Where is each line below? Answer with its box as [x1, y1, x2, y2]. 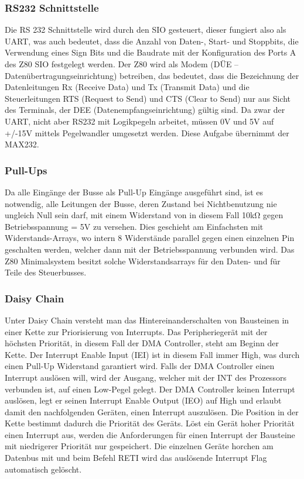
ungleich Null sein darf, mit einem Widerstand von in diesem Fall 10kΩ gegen [5, 209, 283, 221]
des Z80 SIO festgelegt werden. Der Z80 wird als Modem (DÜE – [5, 58, 239, 70]
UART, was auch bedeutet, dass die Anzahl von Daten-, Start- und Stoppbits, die [5, 35, 299, 47]
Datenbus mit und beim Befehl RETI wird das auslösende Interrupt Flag [5, 452, 267, 464]
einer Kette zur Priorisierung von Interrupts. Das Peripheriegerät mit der [5, 325, 268, 337]
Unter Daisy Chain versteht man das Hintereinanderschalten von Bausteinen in [5, 313, 289, 326]
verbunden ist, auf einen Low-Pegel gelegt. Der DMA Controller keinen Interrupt [5, 382, 295, 395]
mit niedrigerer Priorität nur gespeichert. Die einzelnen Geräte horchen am [5, 440, 274, 452]
